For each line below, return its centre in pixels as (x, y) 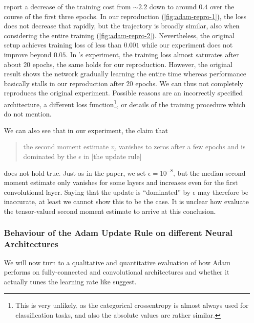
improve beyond (28, 54)
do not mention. (28, 114)
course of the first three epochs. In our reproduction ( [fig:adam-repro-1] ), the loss (125, 16)
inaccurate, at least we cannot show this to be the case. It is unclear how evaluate (127, 201)
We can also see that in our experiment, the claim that (86, 130)
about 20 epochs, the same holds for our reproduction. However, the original (118, 64)
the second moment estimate (66, 147)
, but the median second (209, 173)
